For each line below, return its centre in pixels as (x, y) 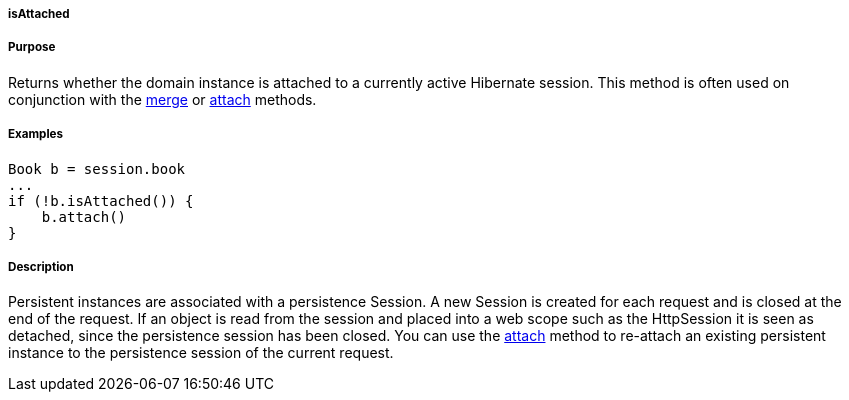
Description (41, 266)
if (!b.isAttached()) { (101, 200)
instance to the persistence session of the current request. (201, 353)
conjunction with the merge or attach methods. (162, 99)
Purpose (32, 47)
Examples (35, 134)
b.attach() (84, 216)
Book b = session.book (97, 168)
